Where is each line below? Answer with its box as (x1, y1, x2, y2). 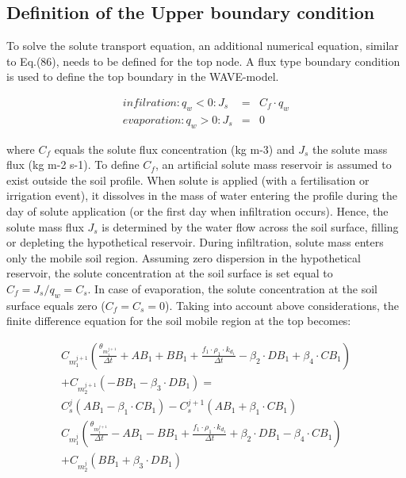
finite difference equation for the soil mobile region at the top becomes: (6, 312, 351, 329)
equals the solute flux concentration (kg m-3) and (54, 140, 295, 157)
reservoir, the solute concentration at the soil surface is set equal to (6, 265, 333, 281)
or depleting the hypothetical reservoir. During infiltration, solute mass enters (6, 234, 384, 250)
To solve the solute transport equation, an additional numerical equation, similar (6, 37, 399, 54)
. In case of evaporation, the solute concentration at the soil (87, 280, 378, 296)
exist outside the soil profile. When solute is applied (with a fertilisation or (6, 171, 370, 188)
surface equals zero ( (6, 296, 105, 313)
